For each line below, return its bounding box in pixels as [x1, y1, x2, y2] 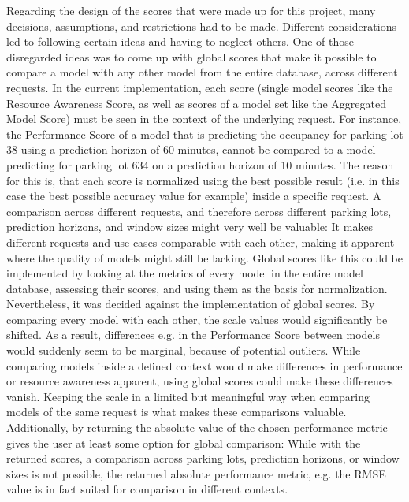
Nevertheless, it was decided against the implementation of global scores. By [6, 296, 375, 312]
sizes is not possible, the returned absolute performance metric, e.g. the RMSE [6, 465, 386, 482]
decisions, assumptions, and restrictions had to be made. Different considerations [6, 17, 396, 34]
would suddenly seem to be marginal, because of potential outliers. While [6, 342, 361, 359]
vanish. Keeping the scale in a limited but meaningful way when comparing [6, 388, 370, 404]
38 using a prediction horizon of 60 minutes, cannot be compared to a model [6, 141, 376, 158]
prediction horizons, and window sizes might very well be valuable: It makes [6, 218, 374, 235]
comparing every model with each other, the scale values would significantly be [6, 310, 388, 327]
